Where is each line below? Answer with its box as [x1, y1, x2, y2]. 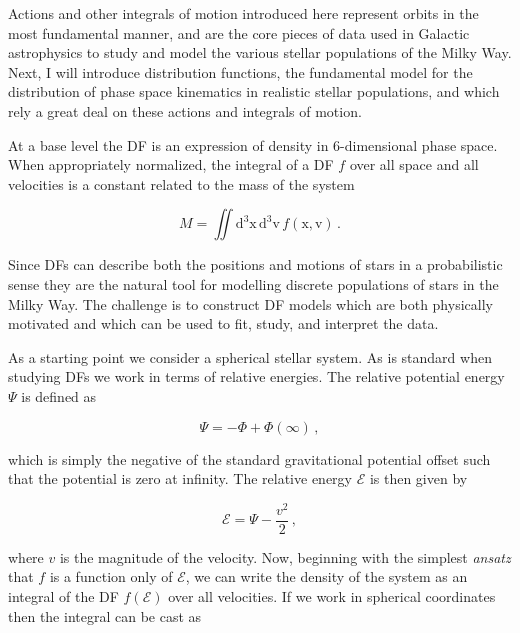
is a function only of [49, 566, 173, 587]
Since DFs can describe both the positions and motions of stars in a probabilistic [8, 254, 503, 275]
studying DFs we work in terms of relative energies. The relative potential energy [8, 366, 505, 387]
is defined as [21, 385, 97, 406]
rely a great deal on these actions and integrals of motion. [8, 100, 362, 121]
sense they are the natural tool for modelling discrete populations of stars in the [8, 273, 499, 294]
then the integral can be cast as [8, 605, 202, 626]
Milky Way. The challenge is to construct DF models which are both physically [8, 293, 493, 314]
